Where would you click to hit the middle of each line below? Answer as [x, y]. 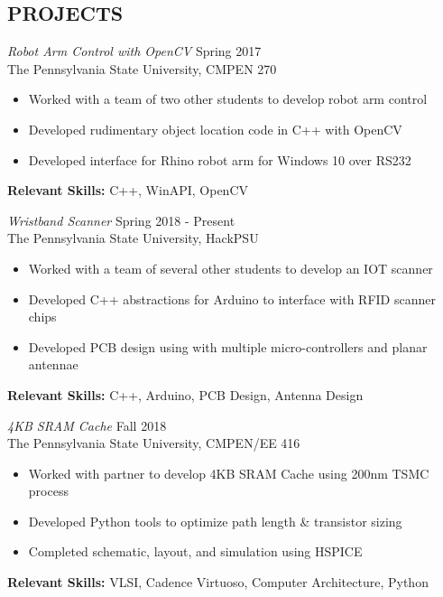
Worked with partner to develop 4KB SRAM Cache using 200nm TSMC [229, 473]
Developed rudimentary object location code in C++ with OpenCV [215, 129]
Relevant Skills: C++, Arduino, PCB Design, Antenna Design [185, 394]
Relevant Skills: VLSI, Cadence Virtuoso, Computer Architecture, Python [218, 582]
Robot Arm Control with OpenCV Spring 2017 [134, 51]
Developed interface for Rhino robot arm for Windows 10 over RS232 [220, 159]
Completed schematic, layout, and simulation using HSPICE [195, 551]
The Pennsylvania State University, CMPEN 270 [142, 68]
